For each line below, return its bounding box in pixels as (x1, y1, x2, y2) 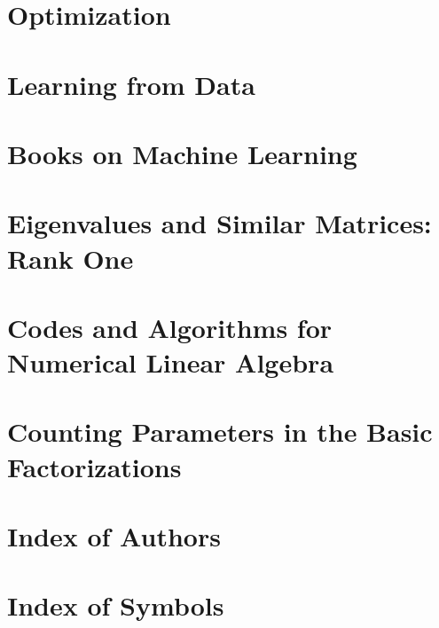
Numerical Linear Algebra (7, 344, 334, 381)
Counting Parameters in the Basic (7, 413, 433, 450)
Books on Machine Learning (7, 135, 357, 171)
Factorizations (7, 448, 182, 484)
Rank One (7, 239, 134, 276)
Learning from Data (7, 66, 255, 102)
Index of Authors (7, 518, 221, 553)
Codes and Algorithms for (7, 309, 333, 345)
